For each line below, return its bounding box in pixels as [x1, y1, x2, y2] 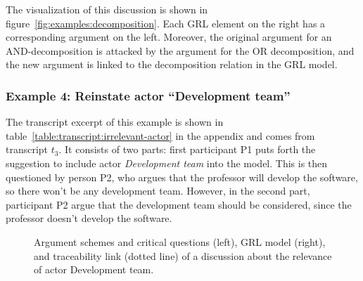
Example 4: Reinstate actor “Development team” [6, 86, 291, 104]
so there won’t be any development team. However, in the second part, [6, 183, 310, 198]
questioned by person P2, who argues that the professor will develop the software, [6, 169, 358, 184]
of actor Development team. [34, 262, 154, 277]
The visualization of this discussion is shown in [6, 2, 208, 16]
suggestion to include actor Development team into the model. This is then [6, 155, 328, 170]
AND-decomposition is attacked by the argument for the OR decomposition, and [6, 43, 355, 58]
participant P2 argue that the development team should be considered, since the [6, 197, 352, 211]
